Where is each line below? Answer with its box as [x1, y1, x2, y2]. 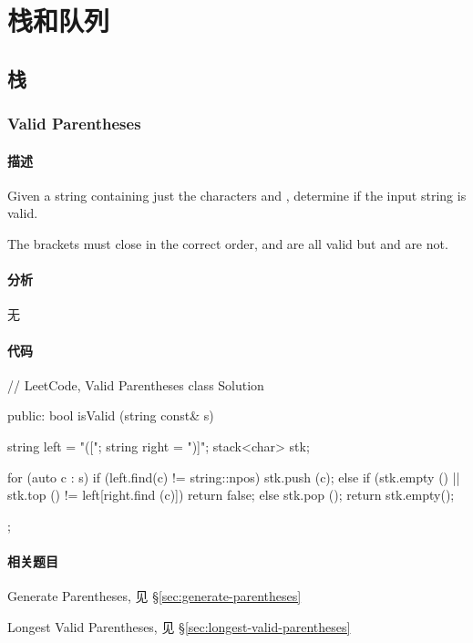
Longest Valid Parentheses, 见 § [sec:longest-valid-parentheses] [7, 617, 351, 636]
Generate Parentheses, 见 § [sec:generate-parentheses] [7, 586, 302, 606]
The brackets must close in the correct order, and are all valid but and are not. [7, 233, 448, 253]
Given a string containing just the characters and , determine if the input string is [7, 185, 467, 204]
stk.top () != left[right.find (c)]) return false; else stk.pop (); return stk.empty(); [7, 485, 455, 504]
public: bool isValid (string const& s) [7, 406, 214, 425]
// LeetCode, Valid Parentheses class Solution [7, 375, 264, 394]
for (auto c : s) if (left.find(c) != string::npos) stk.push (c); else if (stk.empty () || [7, 467, 460, 486]
